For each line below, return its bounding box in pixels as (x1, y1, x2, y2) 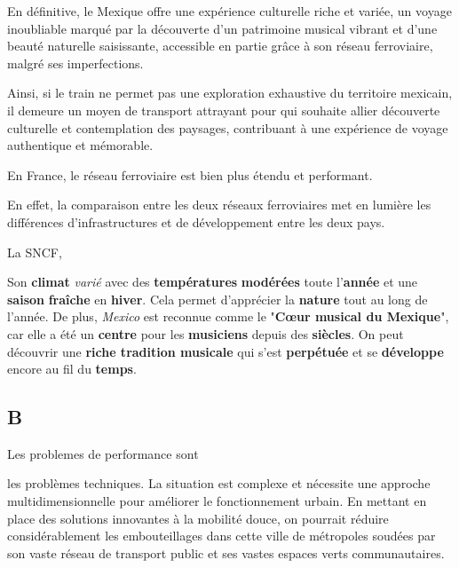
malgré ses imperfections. (7, 53, 144, 72)
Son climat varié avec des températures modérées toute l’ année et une (7, 272, 418, 291)
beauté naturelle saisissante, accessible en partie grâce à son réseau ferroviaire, (7, 36, 433, 55)
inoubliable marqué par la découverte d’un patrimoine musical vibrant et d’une (7, 19, 438, 37)
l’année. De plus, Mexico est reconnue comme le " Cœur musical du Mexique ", (7, 307, 449, 326)
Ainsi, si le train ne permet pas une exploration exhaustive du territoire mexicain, (7, 83, 453, 102)
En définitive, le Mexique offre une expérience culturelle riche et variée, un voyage (7, 2, 452, 20)
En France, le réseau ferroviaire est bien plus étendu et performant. (7, 165, 373, 184)
